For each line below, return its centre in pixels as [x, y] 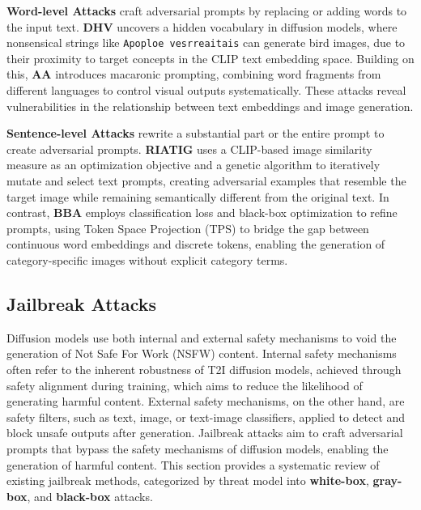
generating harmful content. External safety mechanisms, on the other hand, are [206, 401]
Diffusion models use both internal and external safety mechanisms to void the [202, 337]
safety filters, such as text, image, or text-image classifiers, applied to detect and [206, 416]
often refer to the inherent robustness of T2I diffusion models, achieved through [204, 369]
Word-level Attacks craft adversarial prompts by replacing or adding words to [207, 11]
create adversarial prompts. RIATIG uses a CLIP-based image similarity [189, 149]
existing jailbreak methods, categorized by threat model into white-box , [188, 480]
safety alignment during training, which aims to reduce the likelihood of [185, 385]
